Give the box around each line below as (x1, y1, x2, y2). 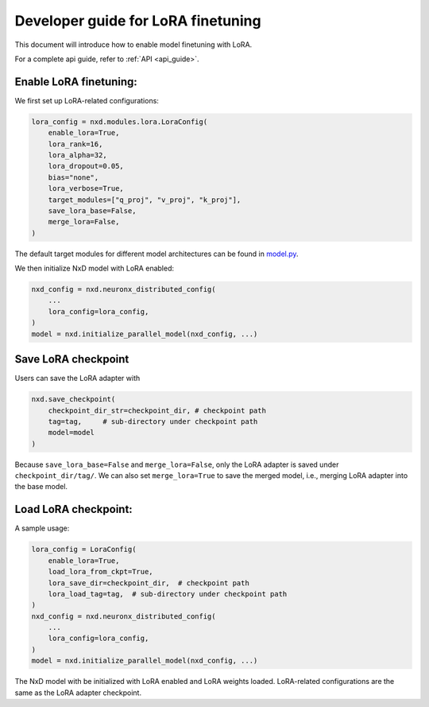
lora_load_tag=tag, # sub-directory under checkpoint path (48, 589, 288, 598)
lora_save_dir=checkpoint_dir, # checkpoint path (48, 578, 249, 588)
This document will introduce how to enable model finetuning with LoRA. (14, 40, 253, 49)
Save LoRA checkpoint (14, 352, 129, 366)
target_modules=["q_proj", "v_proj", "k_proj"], (48, 195, 242, 204)
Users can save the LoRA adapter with (14, 374, 141, 383)
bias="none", (48, 173, 99, 182)
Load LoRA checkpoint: (14, 503, 133, 516)
